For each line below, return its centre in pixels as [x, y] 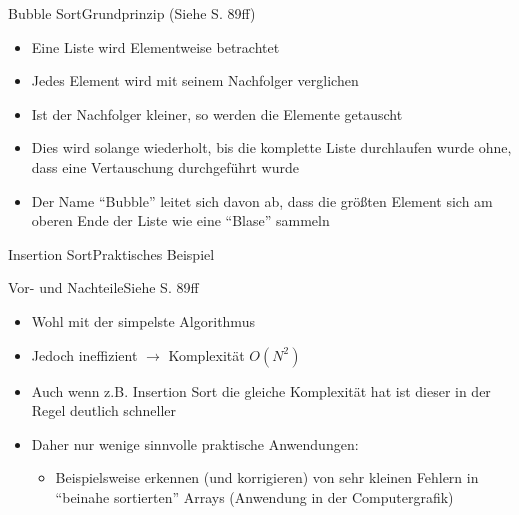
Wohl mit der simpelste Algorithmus [143, 320]
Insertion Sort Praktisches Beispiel [111, 253]
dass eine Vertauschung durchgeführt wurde [165, 166]
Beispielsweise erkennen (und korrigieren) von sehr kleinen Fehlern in [267, 477]
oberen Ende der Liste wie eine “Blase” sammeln [180, 220]
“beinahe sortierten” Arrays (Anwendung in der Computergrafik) [254, 496]
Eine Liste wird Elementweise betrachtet [155, 46]
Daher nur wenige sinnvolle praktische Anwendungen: [195, 443]
